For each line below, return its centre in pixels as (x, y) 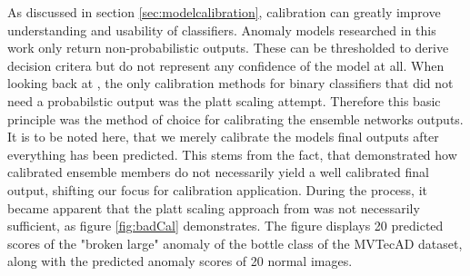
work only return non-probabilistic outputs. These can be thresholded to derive (228, 48)
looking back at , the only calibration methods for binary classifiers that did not (230, 83)
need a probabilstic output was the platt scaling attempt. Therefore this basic (224, 100)
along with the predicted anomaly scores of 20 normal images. (180, 261)
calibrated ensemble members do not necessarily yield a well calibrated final (218, 172)
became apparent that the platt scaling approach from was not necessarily (214, 207)
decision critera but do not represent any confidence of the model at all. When (226, 65)
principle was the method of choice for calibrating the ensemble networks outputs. (235, 118)
